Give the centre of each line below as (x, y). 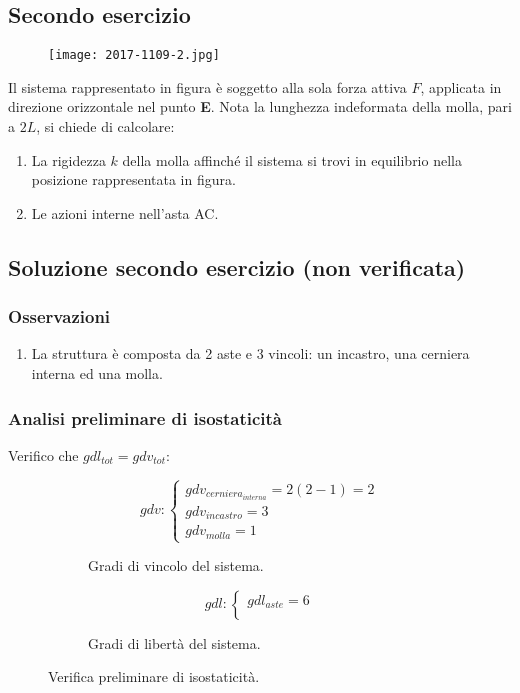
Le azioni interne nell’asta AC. (125, 212)
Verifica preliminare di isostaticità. (154, 676)
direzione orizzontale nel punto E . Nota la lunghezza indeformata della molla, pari (260, 106)
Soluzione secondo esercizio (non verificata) (237, 266)
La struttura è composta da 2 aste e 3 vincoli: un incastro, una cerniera (250, 353)
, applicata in (461, 86)
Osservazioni (59, 316)
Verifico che (43, 454)
